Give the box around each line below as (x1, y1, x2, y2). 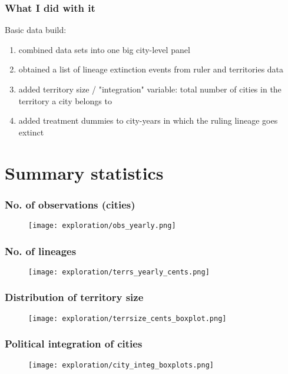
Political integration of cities (5, 336, 143, 351)
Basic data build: (5, 24, 67, 36)
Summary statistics (5, 160, 164, 184)
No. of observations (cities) (5, 197, 135, 211)
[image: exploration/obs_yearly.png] (28, 221, 176, 230)
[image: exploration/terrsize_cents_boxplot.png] (28, 314, 227, 323)
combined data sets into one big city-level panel (18, 43, 190, 55)
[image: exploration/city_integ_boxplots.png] (28, 360, 214, 369)
